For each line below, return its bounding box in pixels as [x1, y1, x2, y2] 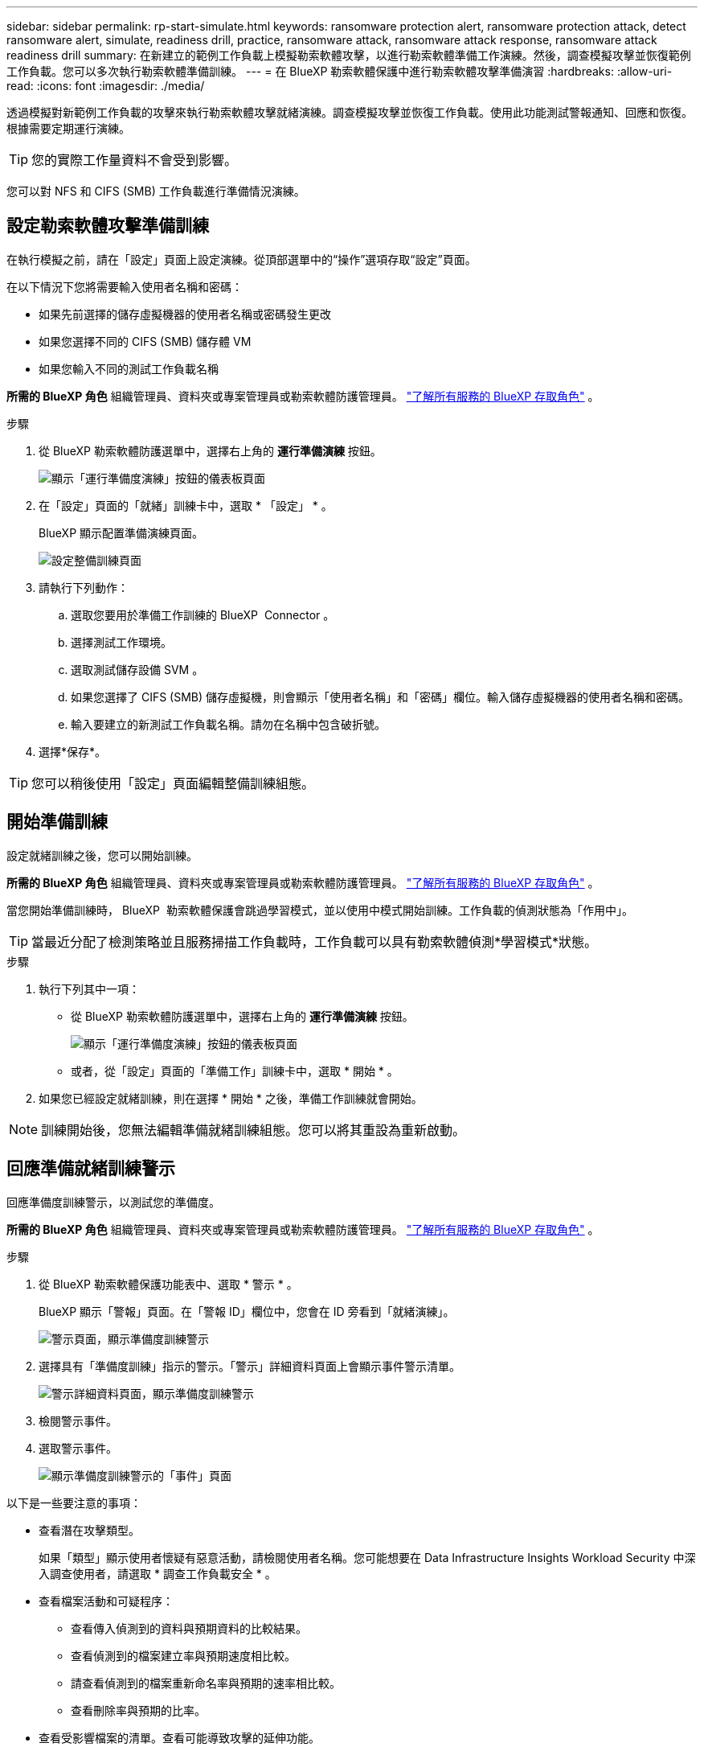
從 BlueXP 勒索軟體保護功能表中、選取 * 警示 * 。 [39, 1276, 298, 1291]
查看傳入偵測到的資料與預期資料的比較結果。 [71, 1621, 307, 1635]
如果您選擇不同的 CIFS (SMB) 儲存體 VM [39, 334, 252, 348]
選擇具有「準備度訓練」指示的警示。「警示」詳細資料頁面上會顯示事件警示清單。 [39, 1358, 460, 1373]
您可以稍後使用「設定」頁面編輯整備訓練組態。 [31, 775, 315, 791]
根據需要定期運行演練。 [6, 121, 130, 135]
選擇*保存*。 [39, 744, 107, 758]
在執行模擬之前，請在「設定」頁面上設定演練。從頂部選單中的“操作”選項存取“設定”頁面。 [6, 252, 477, 266]
